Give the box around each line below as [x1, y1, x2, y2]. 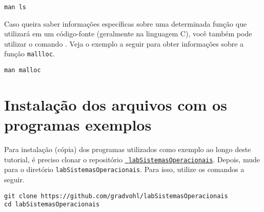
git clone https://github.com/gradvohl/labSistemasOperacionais [4, 192, 228, 200]
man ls [4, 4, 26, 11]
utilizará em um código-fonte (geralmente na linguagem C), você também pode [4, 28, 252, 39]
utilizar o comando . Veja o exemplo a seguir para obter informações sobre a [4, 38, 244, 49]
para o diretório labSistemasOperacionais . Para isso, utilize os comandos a [4, 164, 245, 175]
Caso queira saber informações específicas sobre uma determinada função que [4, 18, 247, 29]
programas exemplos [4, 114, 152, 135]
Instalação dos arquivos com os [4, 94, 227, 115]
